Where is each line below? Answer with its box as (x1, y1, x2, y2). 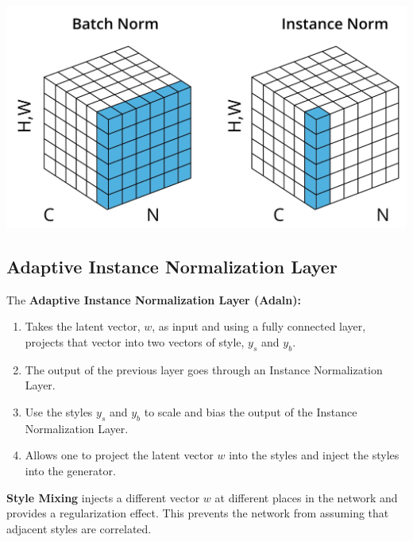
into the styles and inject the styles (229, 447, 399, 463)
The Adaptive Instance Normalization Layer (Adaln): (6, 291, 301, 308)
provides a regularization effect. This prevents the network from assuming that (6, 505, 389, 521)
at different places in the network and (214, 489, 398, 505)
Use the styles (25, 404, 93, 420)
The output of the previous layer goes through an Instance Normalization (25, 361, 383, 377)
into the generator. (25, 463, 116, 479)
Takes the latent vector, (25, 318, 141, 335)
